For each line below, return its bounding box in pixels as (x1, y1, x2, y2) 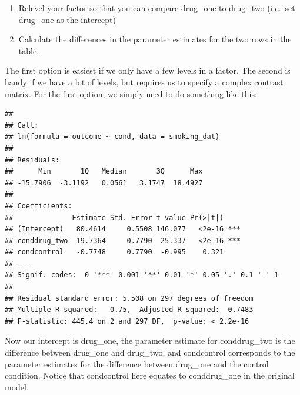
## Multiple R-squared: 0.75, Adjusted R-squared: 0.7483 (5, 306, 254, 314)
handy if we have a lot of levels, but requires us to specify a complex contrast (5, 75, 284, 88)
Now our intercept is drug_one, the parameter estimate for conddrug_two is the (5, 334, 295, 347)
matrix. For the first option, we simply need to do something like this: (5, 87, 257, 99)
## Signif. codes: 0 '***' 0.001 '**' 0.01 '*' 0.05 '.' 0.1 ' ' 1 (5, 271, 279, 280)
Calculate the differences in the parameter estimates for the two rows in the (18, 33, 292, 45)
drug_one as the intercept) (18, 13, 116, 25)
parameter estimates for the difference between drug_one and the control (5, 357, 269, 370)
